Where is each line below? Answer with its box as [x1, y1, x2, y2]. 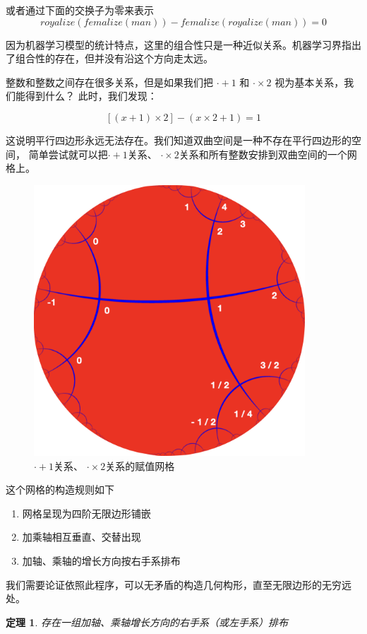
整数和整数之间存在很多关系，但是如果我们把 [6, 74, 213, 89]
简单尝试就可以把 [28, 146, 108, 161]
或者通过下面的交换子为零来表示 [6, 3, 154, 17]
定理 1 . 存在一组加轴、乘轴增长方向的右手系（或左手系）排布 [6, 614, 288, 629]
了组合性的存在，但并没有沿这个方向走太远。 [6, 51, 213, 66]
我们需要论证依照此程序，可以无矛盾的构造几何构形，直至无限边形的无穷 [6, 577, 342, 592]
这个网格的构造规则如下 [6, 482, 114, 497]
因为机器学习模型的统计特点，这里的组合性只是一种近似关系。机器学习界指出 [6, 37, 361, 52]
